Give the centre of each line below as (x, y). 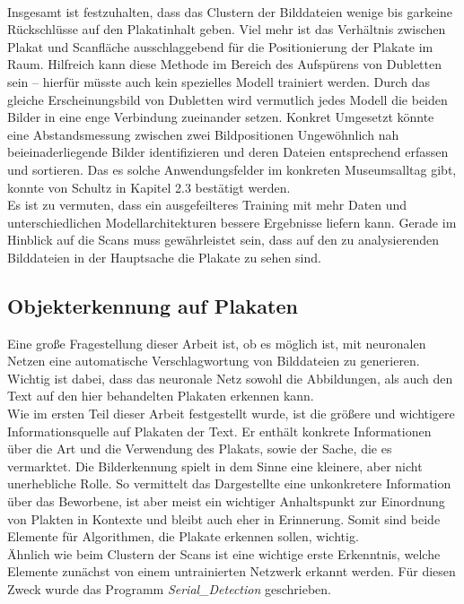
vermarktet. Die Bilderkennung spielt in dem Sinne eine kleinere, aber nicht (215, 466)
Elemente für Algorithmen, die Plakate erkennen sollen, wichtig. (183, 536)
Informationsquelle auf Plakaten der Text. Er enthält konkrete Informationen (219, 431)
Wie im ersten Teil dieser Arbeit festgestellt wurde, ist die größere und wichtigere (231, 414)
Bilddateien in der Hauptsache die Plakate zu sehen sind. (164, 257)
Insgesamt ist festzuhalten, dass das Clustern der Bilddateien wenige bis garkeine (230, 11)
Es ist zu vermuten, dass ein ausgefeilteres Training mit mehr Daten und (207, 205)
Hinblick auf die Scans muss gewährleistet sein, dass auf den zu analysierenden (223, 240)
